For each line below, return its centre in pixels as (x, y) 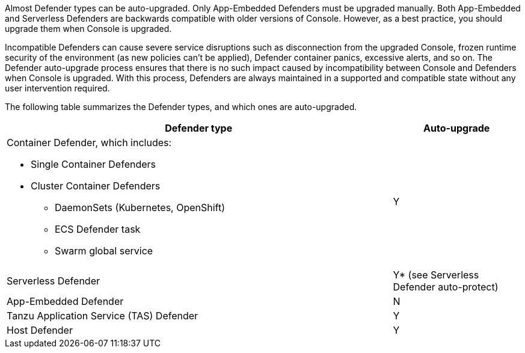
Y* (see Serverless (436, 275)
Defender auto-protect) (446, 287)
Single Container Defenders (94, 164)
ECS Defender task (98, 229)
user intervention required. (57, 88)
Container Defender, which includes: (89, 143)
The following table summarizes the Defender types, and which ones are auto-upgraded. (181, 107)
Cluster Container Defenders (96, 186)
